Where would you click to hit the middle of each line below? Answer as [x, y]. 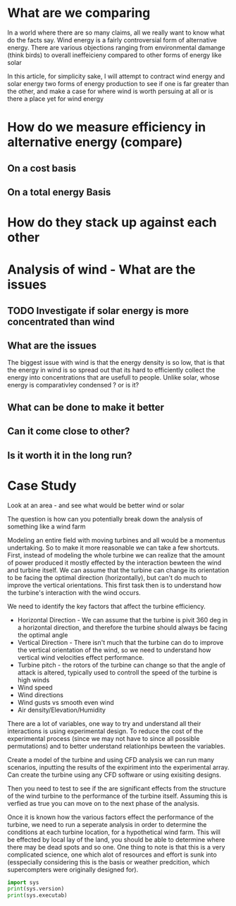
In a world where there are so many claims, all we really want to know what [116, 32]
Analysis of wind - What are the [101, 270]
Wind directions [40, 695]
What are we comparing [79, 13]
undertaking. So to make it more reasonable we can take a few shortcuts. [113, 548]
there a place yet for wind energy [56, 98]
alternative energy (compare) [95, 142]
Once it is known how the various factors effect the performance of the [111, 817]
